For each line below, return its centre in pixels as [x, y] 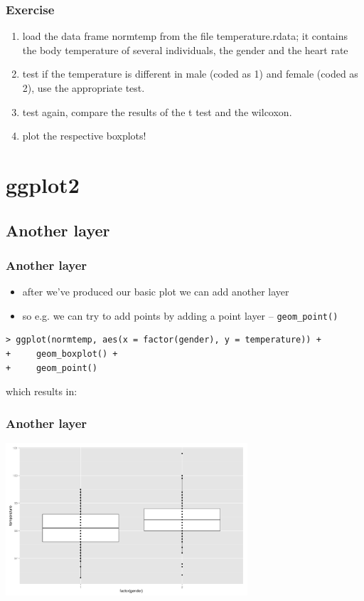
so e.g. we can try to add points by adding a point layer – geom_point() [180, 315]
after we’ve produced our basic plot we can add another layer [156, 292]
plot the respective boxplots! [84, 136]
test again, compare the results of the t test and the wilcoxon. [157, 111]
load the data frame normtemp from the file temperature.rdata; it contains [185, 36]
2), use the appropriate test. [84, 88]
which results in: [42, 391]
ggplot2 [43, 184]
